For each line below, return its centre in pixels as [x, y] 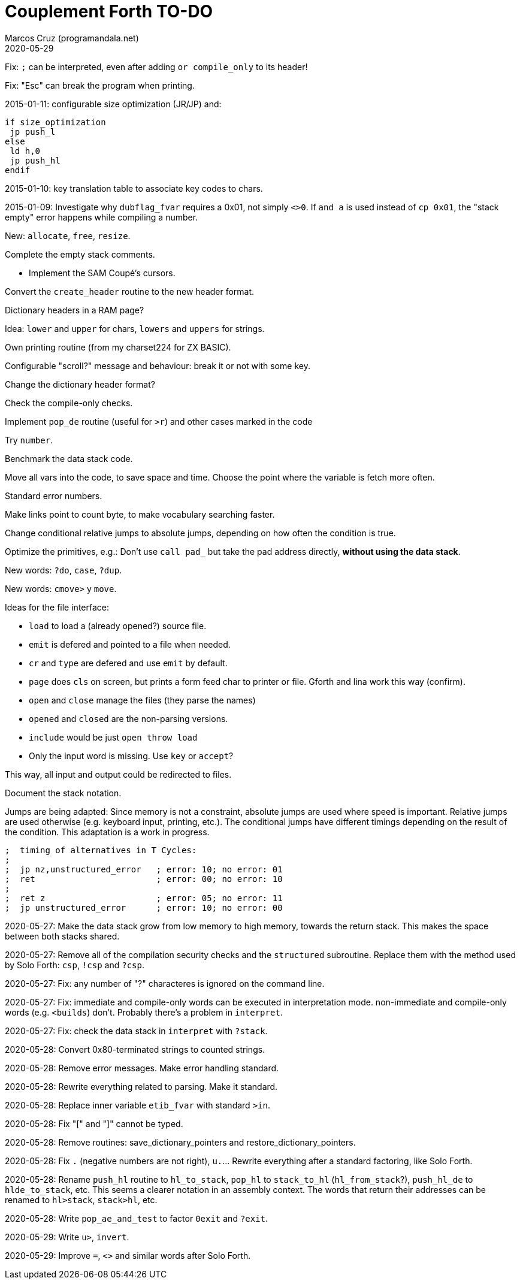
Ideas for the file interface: [57, 607]
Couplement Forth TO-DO [109, 11]
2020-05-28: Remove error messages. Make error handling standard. [142, 1068]
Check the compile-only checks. [69, 403]
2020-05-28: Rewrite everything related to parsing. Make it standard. [141, 1086]
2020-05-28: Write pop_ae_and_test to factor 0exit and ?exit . [137, 1218]
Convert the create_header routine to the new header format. [130, 291]
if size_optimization [55, 122]
